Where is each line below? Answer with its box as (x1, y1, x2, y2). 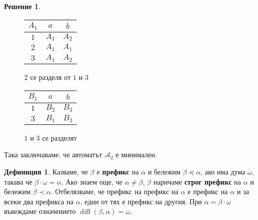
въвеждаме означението (4, 206, 76, 216)
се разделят (42, 132, 77, 143)
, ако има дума (200, 166, 245, 177)
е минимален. (116, 149, 157, 160)
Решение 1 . (4, 1, 41, 11)
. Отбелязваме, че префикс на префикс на (50, 186, 179, 197)
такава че (4, 176, 32, 187)
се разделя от (30, 72, 71, 82)
